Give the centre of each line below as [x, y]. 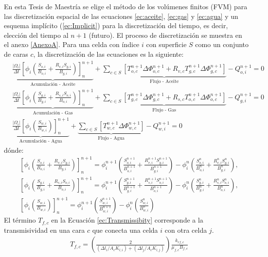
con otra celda [186, 230]
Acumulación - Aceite [53, 84]
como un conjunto [222, 44]
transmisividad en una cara [45, 230]
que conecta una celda [125, 230]
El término [20, 220]
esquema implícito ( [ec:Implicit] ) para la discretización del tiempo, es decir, [116, 25]
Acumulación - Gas [53, 113]
